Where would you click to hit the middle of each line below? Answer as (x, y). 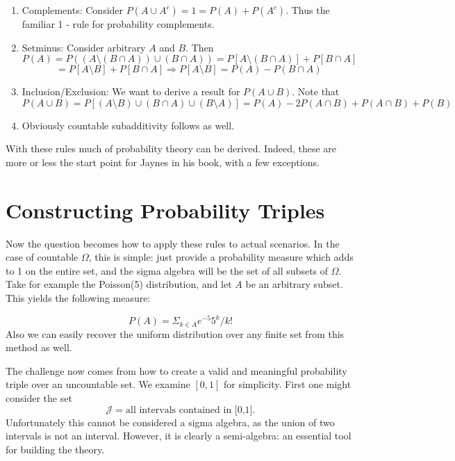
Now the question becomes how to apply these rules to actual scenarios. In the (173, 243)
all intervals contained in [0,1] (189, 410)
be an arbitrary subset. (294, 284)
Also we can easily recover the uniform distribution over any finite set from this (175, 333)
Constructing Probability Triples (165, 210)
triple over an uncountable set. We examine (98, 384)
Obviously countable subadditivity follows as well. (128, 125)
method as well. (39, 347)
